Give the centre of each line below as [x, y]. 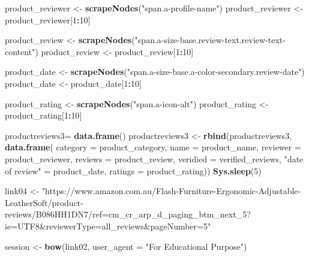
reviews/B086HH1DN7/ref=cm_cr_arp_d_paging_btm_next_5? [128, 214]
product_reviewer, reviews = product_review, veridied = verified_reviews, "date [154, 158]
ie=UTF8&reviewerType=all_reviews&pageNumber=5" [108, 226]
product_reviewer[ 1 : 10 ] [48, 19]
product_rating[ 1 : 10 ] [43, 115]
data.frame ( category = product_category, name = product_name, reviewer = [153, 147]
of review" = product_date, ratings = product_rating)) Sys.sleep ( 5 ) [133, 170]
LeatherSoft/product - [44, 202]
